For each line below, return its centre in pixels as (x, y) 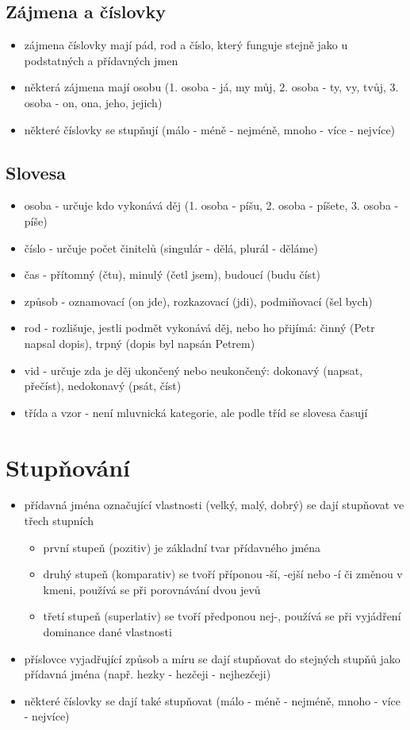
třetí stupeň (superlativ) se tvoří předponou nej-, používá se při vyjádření (222, 616)
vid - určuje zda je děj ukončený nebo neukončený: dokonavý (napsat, (194, 370)
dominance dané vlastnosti (107, 632)
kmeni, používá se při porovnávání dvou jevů (152, 589)
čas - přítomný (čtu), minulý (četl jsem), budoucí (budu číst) (172, 274)
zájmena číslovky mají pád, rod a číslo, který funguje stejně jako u (186, 45)
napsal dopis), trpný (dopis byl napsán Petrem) (140, 343)
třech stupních (59, 521)
